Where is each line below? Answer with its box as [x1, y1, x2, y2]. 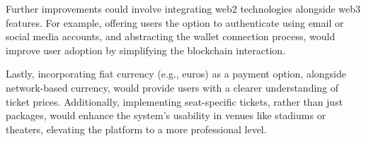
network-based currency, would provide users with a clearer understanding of [6, 80, 339, 94]
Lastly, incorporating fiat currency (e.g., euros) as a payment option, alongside [6, 66, 347, 81]
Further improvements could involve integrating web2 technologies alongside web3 [6, 1, 361, 16]
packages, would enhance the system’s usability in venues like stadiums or [6, 108, 326, 123]
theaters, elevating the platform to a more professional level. [6, 121, 267, 136]
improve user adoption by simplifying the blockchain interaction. [6, 42, 286, 57]
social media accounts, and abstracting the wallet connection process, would [6, 29, 336, 44]
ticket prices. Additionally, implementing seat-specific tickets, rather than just [6, 94, 343, 109]
